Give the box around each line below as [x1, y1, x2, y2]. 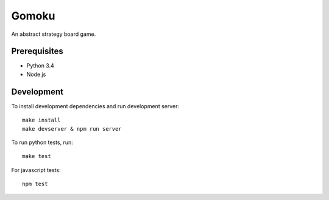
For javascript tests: [11, 166, 61, 173]
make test [22, 153, 51, 160]
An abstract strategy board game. [11, 30, 96, 38]
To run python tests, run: [11, 139, 73, 146]
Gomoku [11, 9, 55, 22]
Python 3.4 [26, 62, 54, 69]
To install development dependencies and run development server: [11, 102, 180, 109]
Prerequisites [11, 46, 63, 57]
